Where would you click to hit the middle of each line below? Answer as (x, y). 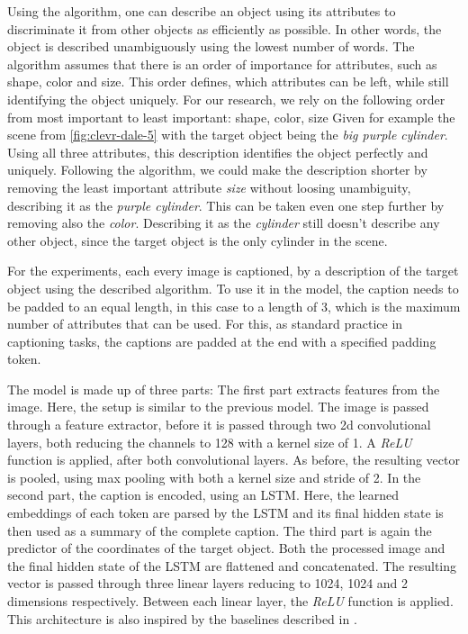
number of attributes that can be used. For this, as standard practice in (205, 324)
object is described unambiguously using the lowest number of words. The (211, 46)
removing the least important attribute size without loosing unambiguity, (209, 187)
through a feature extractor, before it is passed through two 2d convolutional (219, 425)
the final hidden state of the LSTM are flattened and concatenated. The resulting (232, 565)
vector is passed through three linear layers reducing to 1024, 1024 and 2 (208, 583)
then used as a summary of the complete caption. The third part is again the (220, 530)
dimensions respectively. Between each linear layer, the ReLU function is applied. (230, 601)
